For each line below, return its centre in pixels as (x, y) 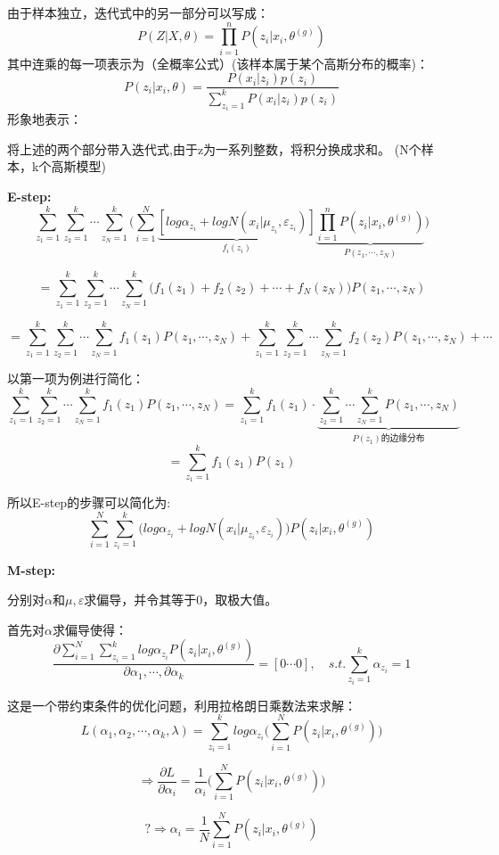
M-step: (32, 569)
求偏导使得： (90, 629)
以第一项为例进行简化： (76, 378)
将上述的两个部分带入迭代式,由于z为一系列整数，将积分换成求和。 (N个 (214, 148)
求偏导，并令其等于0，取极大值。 (181, 600)
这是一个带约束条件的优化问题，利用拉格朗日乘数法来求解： (182, 705)
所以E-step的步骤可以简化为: (89, 502)
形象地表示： (45, 119)
